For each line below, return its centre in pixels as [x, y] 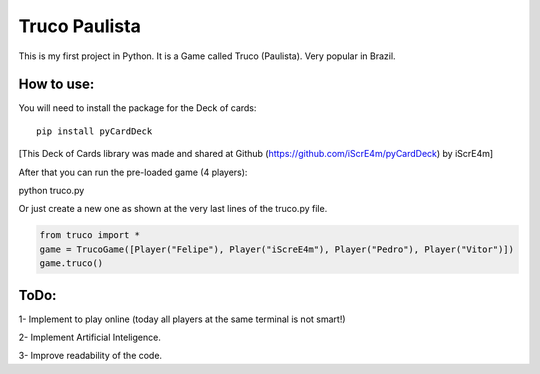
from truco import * [89, 235]
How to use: [56, 84]
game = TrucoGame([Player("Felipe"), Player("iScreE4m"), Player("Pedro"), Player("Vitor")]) [277, 249]
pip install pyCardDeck [94, 131]
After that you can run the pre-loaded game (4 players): [133, 172]
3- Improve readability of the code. [90, 356]
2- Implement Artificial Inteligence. [90, 337]
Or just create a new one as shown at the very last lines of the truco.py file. [173, 209]
